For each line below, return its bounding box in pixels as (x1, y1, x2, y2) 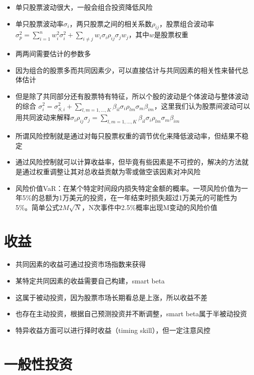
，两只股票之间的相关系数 (69, 18, 152, 28)
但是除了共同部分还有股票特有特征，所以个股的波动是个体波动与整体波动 (15, 91, 249, 101)
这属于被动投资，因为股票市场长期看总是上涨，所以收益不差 (15, 292, 208, 302)
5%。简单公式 (15, 202, 59, 212)
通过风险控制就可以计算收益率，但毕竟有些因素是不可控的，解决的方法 (15, 157, 242, 167)
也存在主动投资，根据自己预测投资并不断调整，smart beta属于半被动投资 (15, 308, 247, 319)
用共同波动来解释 (15, 112, 70, 122)
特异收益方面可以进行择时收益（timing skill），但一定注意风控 (15, 325, 210, 335)
